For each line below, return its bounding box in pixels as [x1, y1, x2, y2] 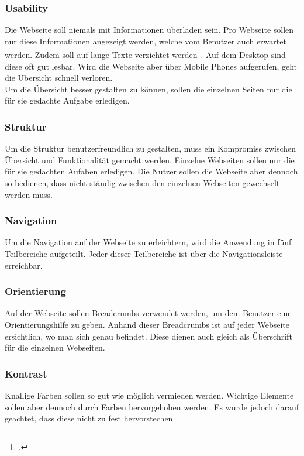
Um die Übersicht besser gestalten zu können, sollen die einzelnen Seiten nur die [5, 83, 292, 95]
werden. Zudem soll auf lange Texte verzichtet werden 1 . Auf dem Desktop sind [5, 47, 286, 61]
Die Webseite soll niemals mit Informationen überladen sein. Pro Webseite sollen [5, 23, 294, 36]
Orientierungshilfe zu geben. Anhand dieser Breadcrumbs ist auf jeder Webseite [5, 318, 289, 331]
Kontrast [5, 366, 47, 380]
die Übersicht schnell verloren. [5, 71, 113, 84]
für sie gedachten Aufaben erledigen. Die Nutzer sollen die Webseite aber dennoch [5, 165, 298, 177]
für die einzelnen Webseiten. [5, 341, 105, 354]
